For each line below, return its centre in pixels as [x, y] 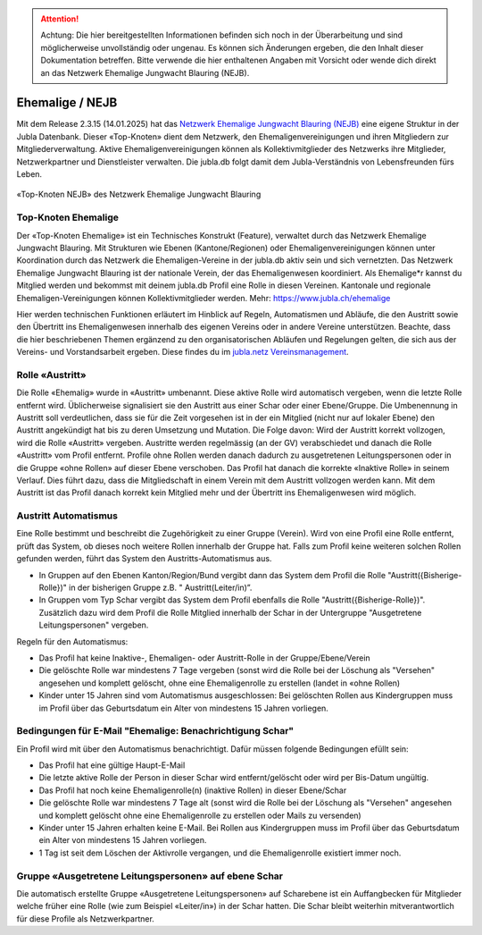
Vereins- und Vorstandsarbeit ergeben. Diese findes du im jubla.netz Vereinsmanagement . [183, 352]
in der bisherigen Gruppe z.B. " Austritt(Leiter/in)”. [160, 588]
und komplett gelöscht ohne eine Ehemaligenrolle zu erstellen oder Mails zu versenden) [200, 815]
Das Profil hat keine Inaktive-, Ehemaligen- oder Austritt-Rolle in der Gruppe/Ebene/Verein [204, 658]
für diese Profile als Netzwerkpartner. [86, 918]
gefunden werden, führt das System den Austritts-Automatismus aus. [144, 559]
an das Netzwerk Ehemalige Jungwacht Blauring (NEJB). [145, 72]
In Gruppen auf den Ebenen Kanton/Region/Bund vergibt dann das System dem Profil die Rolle [212, 575]
